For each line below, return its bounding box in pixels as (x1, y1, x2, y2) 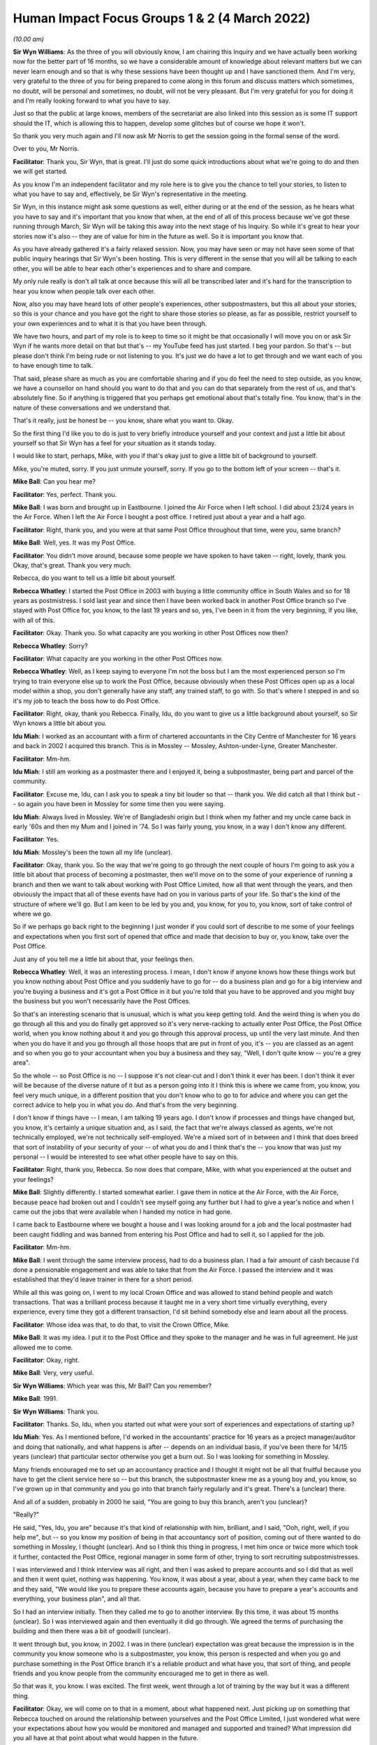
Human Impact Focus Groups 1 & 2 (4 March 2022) (13, 10, 311, 26)
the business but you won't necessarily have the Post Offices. (13, 997, 191, 1005)
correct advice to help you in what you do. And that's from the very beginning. (13, 1101, 239, 1109)
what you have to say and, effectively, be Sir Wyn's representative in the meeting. (13, 190, 248, 198)
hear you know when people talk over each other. (13, 287, 156, 295)
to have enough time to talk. (13, 362, 94, 370)
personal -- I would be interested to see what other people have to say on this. (13, 1152, 239, 1161)
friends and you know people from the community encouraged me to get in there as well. (13, 1669, 269, 1677)
